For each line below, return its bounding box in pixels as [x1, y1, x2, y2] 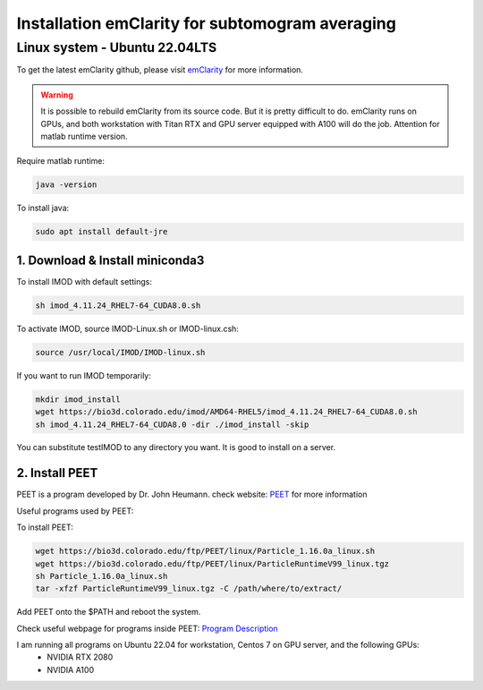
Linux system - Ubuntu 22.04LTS [16, 39, 217, 55]
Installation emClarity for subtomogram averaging [16, 13, 397, 33]
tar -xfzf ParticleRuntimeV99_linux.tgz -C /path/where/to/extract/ [35, 584, 343, 594]
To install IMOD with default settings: [16, 276, 152, 286]
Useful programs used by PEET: [16, 506, 134, 516]
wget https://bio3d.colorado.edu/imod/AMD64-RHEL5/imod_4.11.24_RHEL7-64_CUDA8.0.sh [35, 407, 418, 417]
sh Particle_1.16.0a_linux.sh [35, 571, 168, 581]
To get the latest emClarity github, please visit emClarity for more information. [16, 64, 304, 75]
